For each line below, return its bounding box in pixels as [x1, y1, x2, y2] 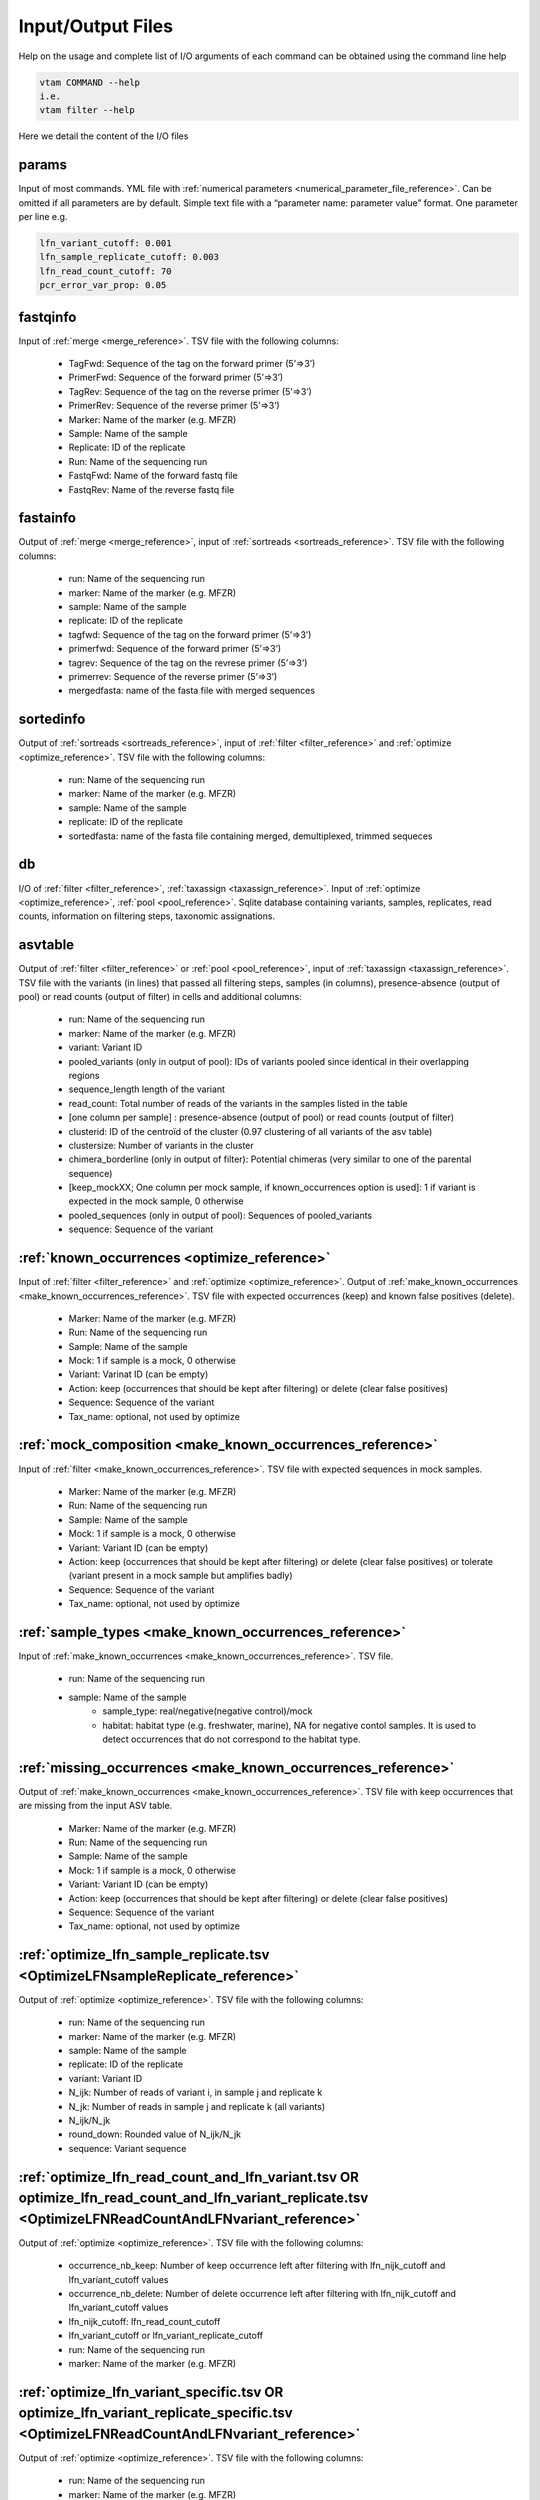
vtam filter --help [39, 105, 135, 116]
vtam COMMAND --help [39, 76, 140, 88]
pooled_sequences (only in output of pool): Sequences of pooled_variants [68, 1209, 373, 1221]
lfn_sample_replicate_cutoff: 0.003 [39, 251, 220, 263]
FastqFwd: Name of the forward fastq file [68, 470, 239, 482]
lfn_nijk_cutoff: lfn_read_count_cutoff [68, 2315, 221, 2327]
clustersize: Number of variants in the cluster [68, 1139, 254, 1151]
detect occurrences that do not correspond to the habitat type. [102, 1733, 361, 1745]
